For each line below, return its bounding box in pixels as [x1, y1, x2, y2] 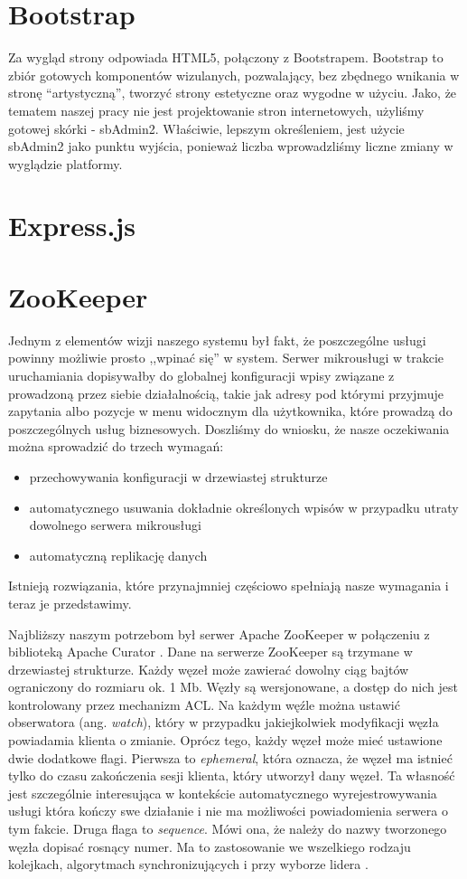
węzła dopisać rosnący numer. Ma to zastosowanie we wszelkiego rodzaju [8, 836, 411, 855]
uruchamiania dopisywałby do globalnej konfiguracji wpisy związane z [8, 365, 395, 384]
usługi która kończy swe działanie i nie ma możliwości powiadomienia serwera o [8, 801, 448, 820]
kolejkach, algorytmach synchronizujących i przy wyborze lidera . [8, 855, 369, 874]
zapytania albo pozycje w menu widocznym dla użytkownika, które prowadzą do [8, 402, 453, 421]
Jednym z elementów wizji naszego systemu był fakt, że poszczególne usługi [8, 330, 426, 349]
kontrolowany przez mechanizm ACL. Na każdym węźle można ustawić [8, 695, 400, 714]
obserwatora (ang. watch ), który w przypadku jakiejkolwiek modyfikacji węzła [8, 713, 439, 732]
